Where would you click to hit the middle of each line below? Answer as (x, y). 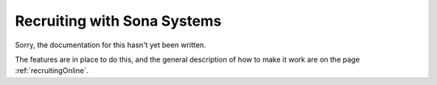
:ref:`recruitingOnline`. (52, 71)
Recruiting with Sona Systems (118, 21)
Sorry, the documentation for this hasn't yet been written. (110, 45)
